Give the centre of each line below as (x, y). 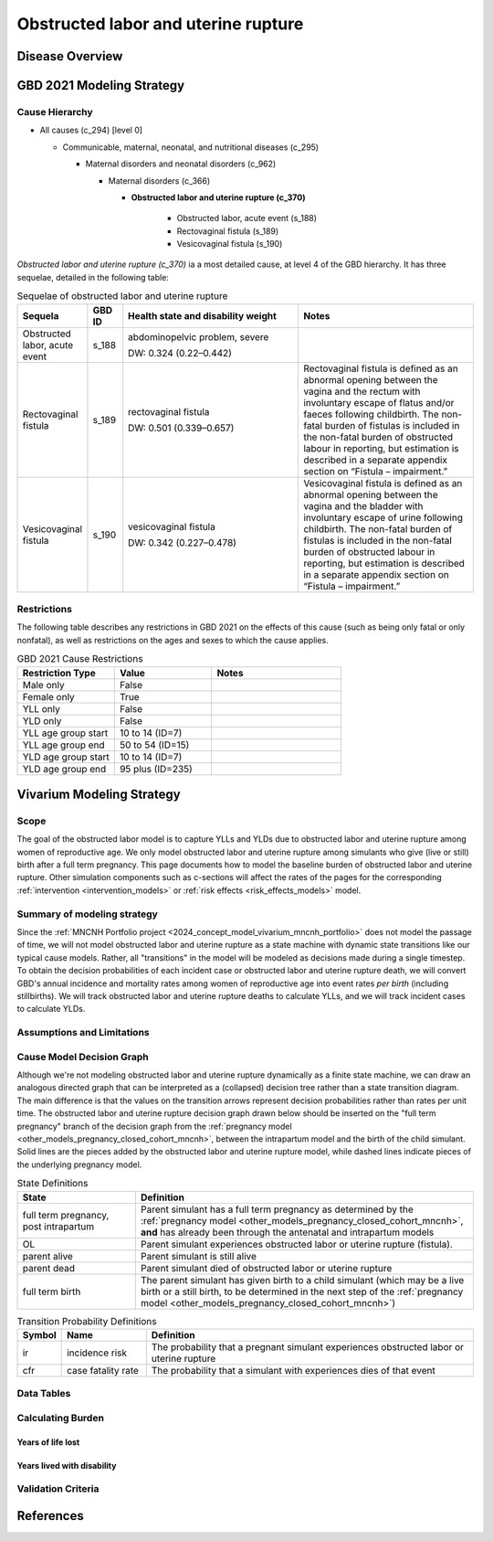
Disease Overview (70, 56)
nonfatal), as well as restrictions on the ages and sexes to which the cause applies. (173, 640)
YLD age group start (66, 757)
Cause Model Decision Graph (83, 1057)
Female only (48, 696)
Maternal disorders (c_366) (159, 181)
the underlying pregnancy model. (79, 1164)
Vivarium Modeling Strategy (99, 794)
